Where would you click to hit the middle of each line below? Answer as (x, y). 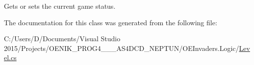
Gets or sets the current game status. (60, 6)
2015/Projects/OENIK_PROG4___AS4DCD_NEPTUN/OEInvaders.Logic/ (122, 48)
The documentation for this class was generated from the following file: (111, 22)
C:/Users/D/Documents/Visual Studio (62, 39)
